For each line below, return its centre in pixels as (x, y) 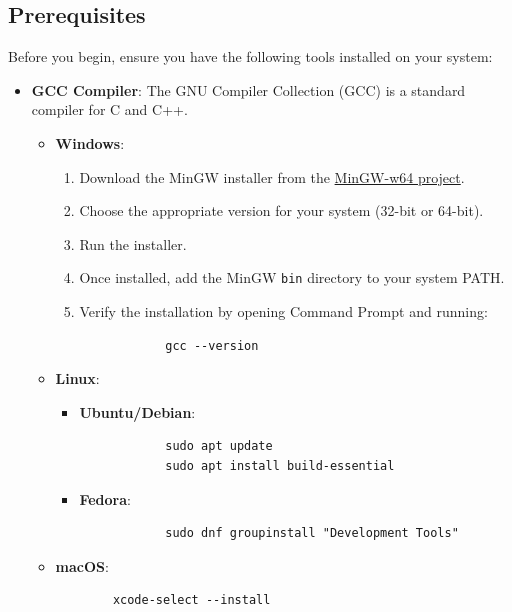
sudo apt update (219, 446)
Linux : (77, 378)
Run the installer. (133, 243)
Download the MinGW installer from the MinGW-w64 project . (272, 176)
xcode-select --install (191, 600)
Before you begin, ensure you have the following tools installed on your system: (250, 56)
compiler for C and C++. (109, 109)
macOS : (82, 565)
